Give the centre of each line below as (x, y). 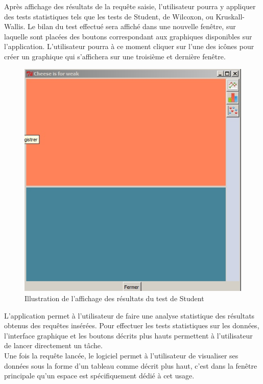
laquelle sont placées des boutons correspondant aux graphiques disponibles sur (128, 36)
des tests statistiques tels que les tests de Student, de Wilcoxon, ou (109, 16)
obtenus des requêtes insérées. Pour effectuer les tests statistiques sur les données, (132, 325)
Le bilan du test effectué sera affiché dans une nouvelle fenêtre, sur (131, 26)
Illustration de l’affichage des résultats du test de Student (114, 298)
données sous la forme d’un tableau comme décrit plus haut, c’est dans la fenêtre (131, 365)
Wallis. (15, 26)
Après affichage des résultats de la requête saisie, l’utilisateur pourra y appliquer (130, 6)
